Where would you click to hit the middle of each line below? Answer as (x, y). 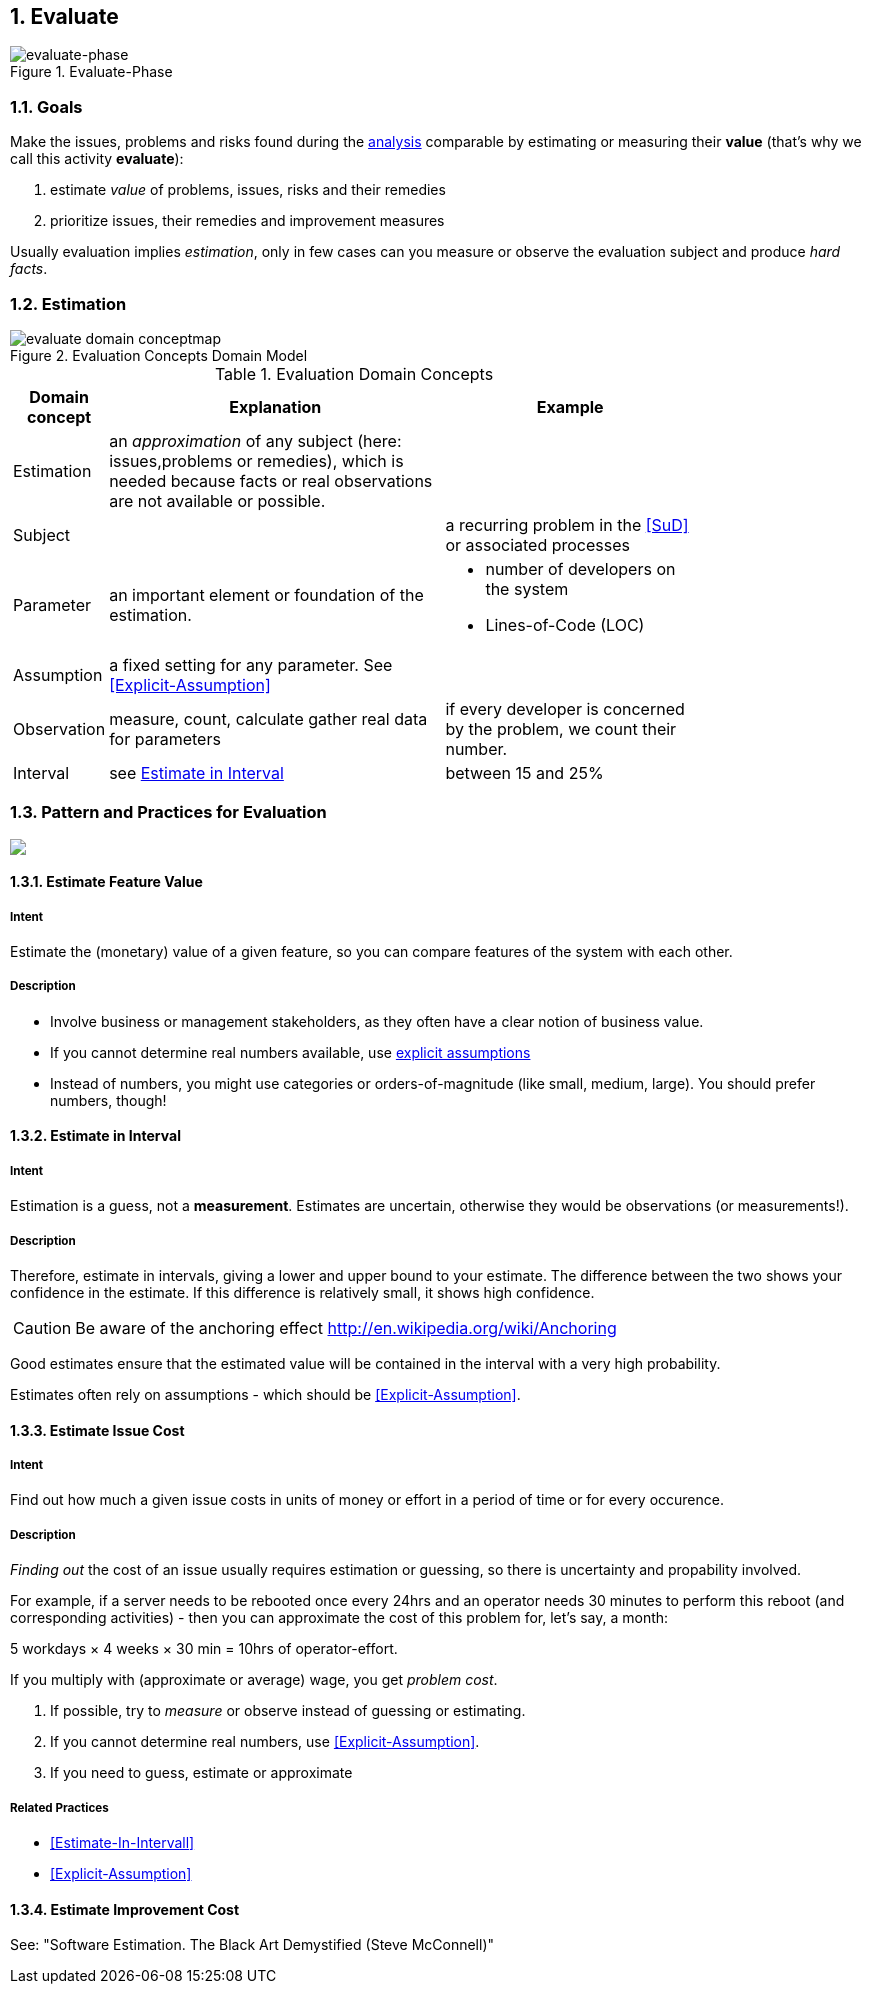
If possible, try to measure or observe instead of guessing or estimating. (288, 1711)
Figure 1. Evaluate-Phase (91, 72)
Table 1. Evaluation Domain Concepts (354, 373)
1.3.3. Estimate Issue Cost (97, 1430)
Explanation (275, 406)
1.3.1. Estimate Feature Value (106, 882)
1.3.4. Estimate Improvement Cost (125, 1909)
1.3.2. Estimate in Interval (95, 1136)
